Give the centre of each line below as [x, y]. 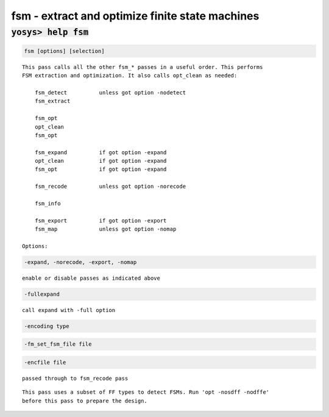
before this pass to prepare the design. [85, 401]
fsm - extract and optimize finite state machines [135, 16]
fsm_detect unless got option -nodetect [110, 92]
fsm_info [48, 204]
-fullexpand [42, 294]
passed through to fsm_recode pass [75, 379]
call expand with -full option [69, 310]
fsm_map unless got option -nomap [105, 229]
